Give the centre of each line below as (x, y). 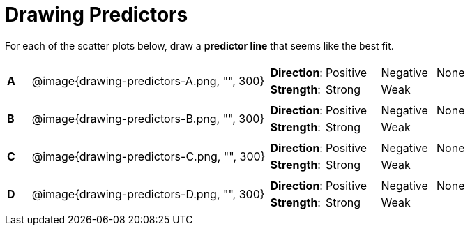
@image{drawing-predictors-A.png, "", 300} (148, 81)
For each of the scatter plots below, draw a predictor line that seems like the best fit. (199, 45)
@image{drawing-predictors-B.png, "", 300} (148, 118)
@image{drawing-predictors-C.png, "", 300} (149, 156)
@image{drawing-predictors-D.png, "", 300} (148, 194)
